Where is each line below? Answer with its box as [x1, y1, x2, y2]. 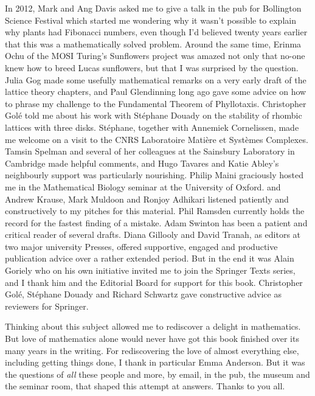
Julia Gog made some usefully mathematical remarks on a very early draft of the [5, 73, 306, 86]
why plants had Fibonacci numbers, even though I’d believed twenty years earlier [5, 26, 308, 38]
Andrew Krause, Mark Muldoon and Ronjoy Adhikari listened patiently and [5, 192, 289, 205]
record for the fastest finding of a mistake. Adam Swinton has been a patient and [5, 216, 308, 229]
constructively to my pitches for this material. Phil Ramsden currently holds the [5, 204, 305, 217]
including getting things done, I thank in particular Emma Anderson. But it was [5, 356, 305, 369]
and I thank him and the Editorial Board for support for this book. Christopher [5, 276, 303, 288]
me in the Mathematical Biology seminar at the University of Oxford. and [5, 180, 281, 193]
